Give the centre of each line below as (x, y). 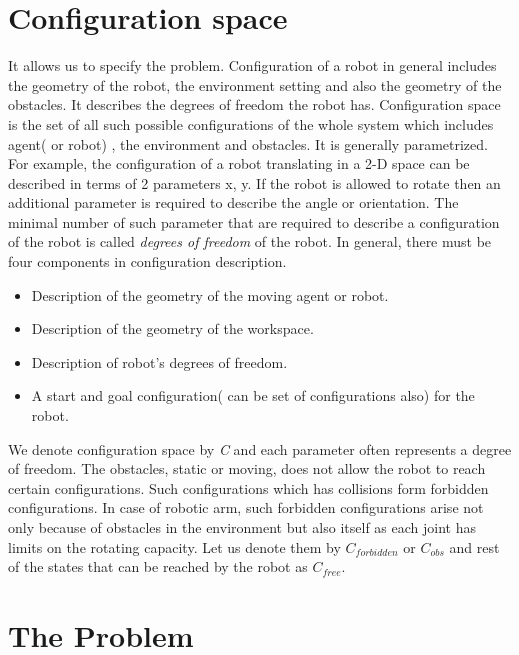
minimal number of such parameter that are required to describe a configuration (254, 221)
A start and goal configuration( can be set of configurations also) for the (253, 395)
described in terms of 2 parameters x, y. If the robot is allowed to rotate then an (254, 182)
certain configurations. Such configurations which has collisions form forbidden (248, 487)
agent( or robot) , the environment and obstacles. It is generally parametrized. (248, 143)
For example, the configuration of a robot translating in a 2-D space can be (239, 163)
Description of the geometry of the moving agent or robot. (210, 294)
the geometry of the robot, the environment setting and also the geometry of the (255, 84)
